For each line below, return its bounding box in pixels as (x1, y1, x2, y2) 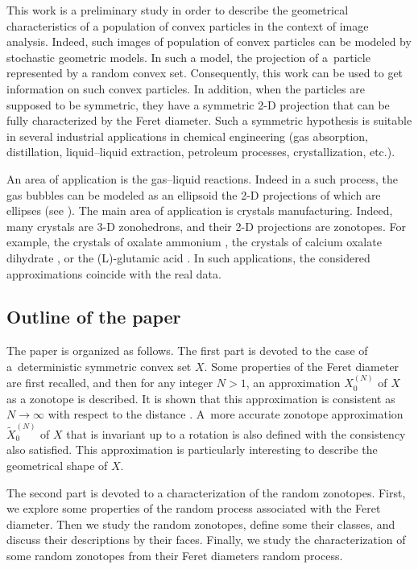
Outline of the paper (6, 304, 181, 329)
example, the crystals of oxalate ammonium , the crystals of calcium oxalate (6, 233, 382, 250)
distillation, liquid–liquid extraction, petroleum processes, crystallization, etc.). (6, 143, 395, 160)
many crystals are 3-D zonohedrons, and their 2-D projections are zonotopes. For (6, 217, 406, 234)
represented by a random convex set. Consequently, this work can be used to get (6, 64, 404, 81)
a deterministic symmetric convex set (6, 357, 192, 374)
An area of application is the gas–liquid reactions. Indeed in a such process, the (6, 170, 398, 187)
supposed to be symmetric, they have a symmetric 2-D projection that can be (6, 96, 390, 113)
